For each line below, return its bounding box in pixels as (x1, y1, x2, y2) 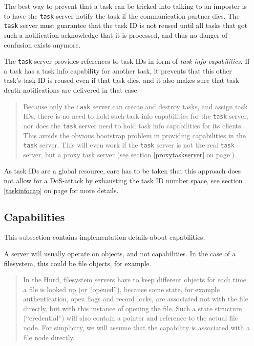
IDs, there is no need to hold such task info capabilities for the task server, (23, 111, 249, 121)
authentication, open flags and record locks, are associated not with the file (23, 294, 248, 304)
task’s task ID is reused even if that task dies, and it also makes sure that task (4, 75, 239, 85)
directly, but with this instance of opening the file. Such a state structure (23, 303, 242, 313)
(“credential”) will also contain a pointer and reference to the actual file (23, 313, 238, 323)
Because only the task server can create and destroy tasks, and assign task (23, 101, 248, 111)
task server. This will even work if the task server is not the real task (23, 140, 234, 150)
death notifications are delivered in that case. (4, 84, 139, 95)
